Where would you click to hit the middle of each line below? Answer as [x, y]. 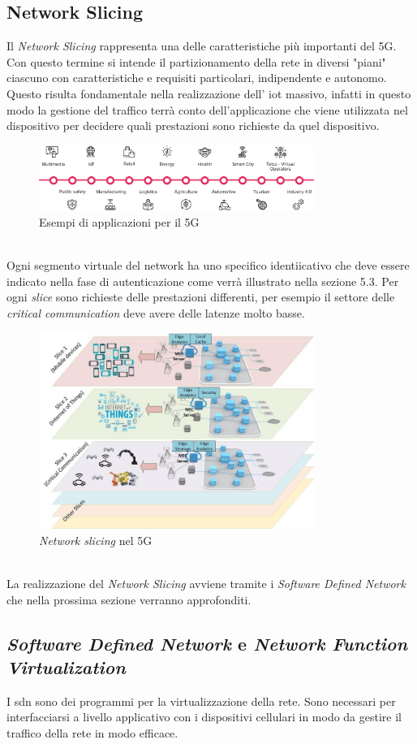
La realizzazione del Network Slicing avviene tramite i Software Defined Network [206, 583]
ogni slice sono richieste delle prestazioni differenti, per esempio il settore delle [201, 297]
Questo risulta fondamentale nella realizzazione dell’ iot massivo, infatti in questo [209, 93]
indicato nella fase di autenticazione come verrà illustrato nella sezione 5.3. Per [203, 281]
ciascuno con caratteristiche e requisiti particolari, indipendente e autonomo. [197, 78]
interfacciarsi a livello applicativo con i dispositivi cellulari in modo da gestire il [204, 717]
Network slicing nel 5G [96, 540]
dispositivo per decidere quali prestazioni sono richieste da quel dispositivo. [193, 125]
